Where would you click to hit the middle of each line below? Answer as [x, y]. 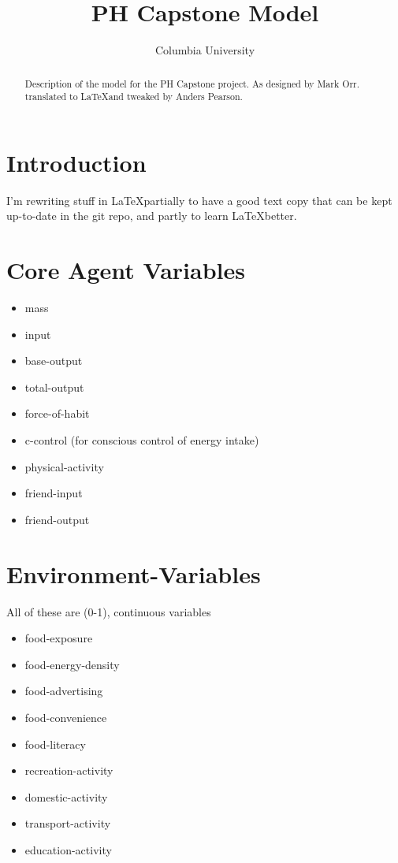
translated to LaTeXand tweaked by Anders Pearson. [134, 97]
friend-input [54, 493]
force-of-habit [57, 413]
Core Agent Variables [126, 270]
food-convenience [66, 717]
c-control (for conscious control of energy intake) [142, 440]
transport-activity [68, 823]
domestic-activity [66, 796]
